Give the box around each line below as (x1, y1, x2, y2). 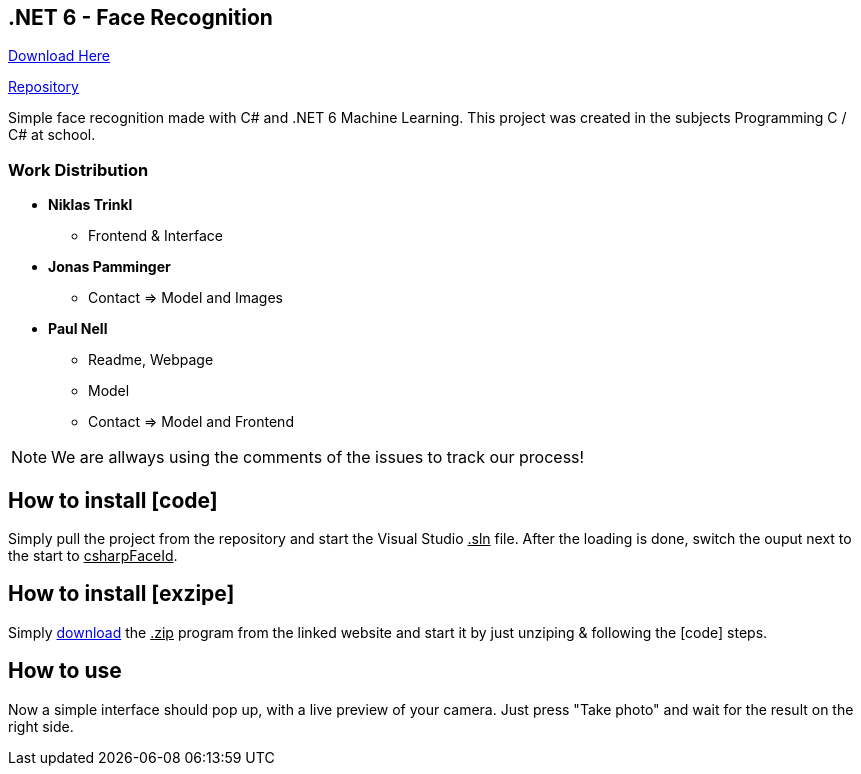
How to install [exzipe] (8, 581, 235, 607)
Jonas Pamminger (48, 258, 171, 276)
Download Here (8, 47, 111, 65)
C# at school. (8, 126, 96, 144)
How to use (8, 658, 122, 684)
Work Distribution (8, 159, 149, 180)
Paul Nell (48, 320, 108, 338)
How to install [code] (8, 487, 218, 513)
